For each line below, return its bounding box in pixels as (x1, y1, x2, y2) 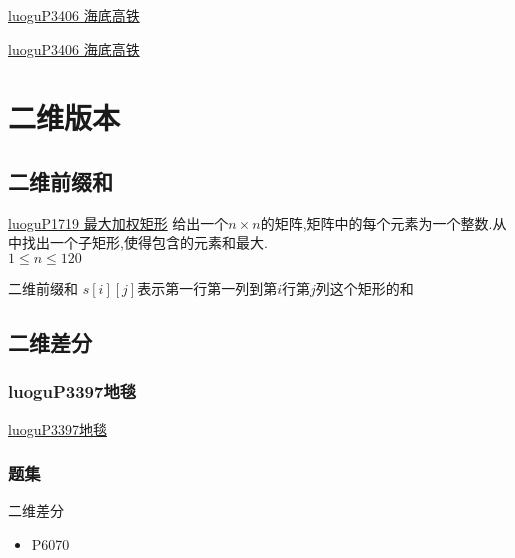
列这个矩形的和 (315, 277, 414, 298)
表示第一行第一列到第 (137, 277, 278, 298)
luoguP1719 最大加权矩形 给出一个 (8, 212, 229, 233)
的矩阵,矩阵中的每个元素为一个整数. (260, 212, 493, 233)
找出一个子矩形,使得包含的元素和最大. (21, 232, 268, 253)
